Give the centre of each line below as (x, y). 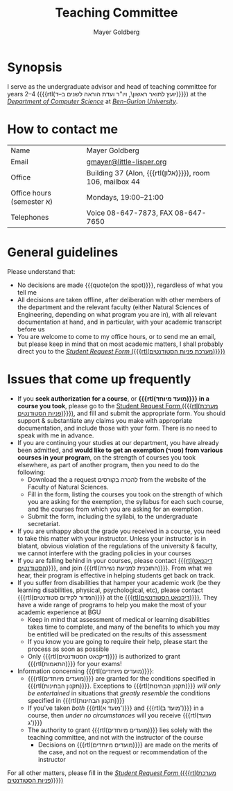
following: (31, 472)
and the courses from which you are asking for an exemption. (115, 509)
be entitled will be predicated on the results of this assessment (117, 634)
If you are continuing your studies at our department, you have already (118, 442)
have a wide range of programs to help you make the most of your (112, 605)
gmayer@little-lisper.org (127, 162)
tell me (27, 292)
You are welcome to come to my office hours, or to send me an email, (116, 336)
